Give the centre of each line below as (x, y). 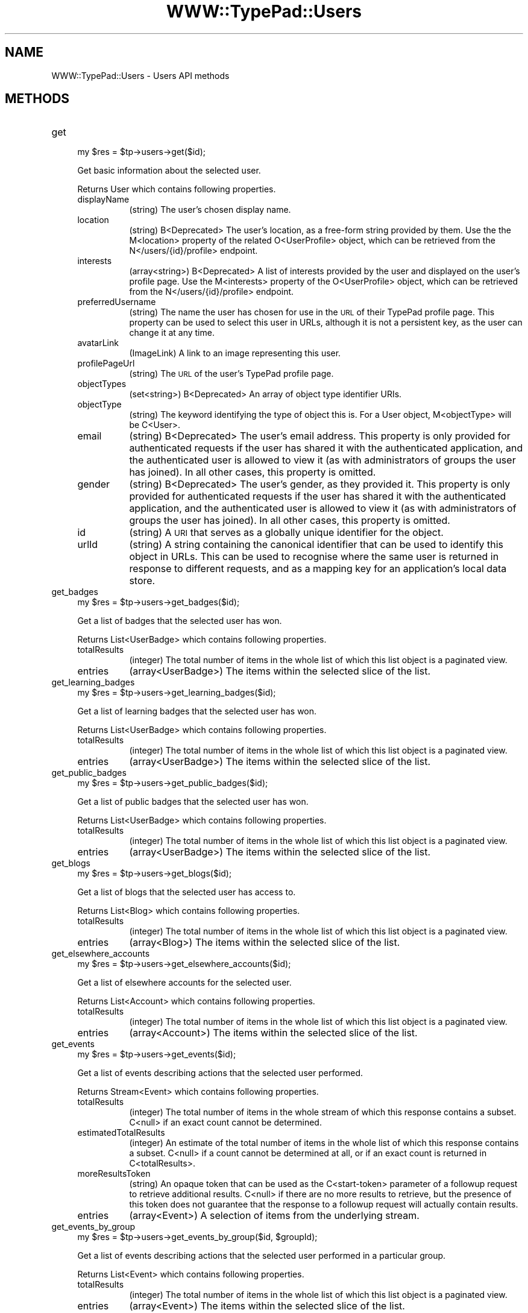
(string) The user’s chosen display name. (210, 210)
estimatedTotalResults (121, 1133)
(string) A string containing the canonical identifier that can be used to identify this (316, 545)
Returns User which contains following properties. (177, 189)
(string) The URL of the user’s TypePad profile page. (231, 374)
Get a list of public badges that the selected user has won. (193, 802)
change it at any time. (172, 333)
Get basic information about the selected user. (169, 171)
